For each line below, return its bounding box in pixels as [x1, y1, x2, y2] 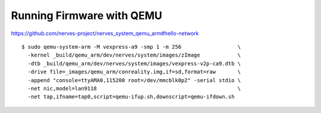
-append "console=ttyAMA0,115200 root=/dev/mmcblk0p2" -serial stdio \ [27, 77, 241, 83]
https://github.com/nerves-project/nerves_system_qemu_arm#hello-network [11, 30, 199, 37]
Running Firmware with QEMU [11, 9, 163, 22]
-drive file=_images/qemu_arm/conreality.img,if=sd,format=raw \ [27, 68, 241, 76]
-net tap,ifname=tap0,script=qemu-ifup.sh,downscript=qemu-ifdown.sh [27, 93, 235, 101]
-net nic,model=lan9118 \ [27, 85, 241, 92]
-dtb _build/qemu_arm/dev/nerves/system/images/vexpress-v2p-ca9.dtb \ [27, 60, 241, 67]
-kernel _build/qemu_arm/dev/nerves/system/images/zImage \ [27, 52, 241, 59]
